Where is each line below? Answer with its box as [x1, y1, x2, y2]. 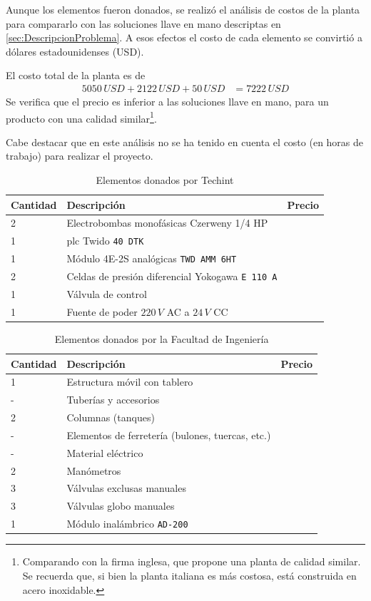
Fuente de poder [66, 304, 138, 319]
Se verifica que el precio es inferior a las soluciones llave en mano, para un [6, 94, 329, 108]
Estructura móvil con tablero [66, 374, 193, 389]
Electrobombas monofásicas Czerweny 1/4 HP [66, 215, 268, 230]
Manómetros [66, 463, 121, 478]
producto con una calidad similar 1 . [6, 108, 157, 125]
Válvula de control [66, 287, 147, 302]
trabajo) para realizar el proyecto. [6, 148, 153, 163]
